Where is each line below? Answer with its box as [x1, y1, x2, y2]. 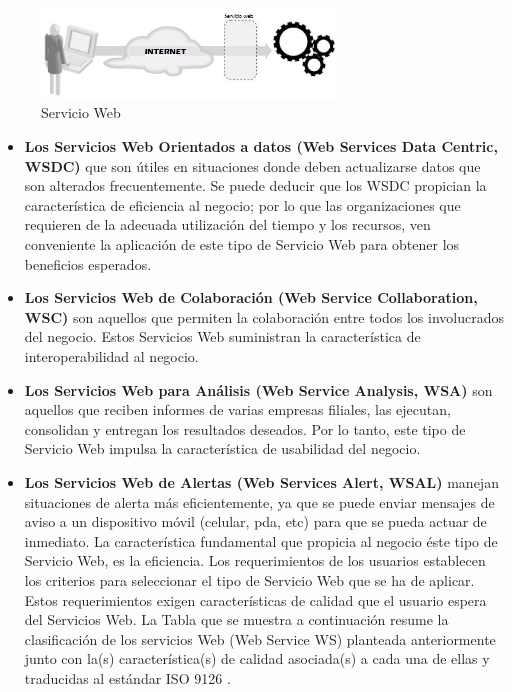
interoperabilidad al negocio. [24, 345, 199, 366]
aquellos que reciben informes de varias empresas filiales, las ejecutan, [24, 399, 451, 420]
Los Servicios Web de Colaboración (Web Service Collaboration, [24, 287, 478, 308]
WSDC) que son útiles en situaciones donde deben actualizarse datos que [24, 155, 481, 176]
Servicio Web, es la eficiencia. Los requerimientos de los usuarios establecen [24, 550, 486, 571]
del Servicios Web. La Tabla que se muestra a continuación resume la [24, 609, 449, 630]
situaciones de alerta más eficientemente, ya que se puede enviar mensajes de [24, 491, 495, 512]
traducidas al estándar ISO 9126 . [24, 667, 231, 688]
